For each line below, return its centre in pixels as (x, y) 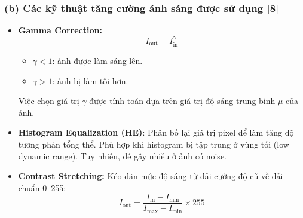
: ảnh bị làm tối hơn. (90, 80)
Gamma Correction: (60, 30)
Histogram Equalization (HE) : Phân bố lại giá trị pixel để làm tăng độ (156, 132)
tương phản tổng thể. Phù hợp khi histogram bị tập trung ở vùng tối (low (154, 144)
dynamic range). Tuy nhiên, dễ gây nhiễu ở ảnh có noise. (122, 156)
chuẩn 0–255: (42, 187)
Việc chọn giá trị (49, 101)
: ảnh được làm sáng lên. (97, 61)
